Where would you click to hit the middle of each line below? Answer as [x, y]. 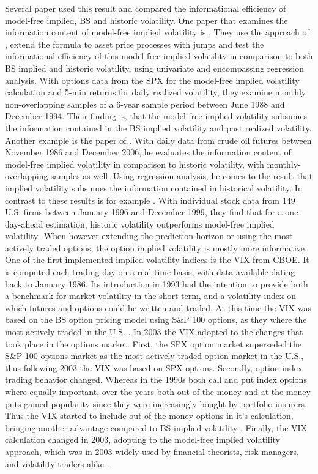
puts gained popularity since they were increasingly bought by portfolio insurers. [156, 403]
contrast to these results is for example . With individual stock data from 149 [150, 200]
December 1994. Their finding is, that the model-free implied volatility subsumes [156, 116]
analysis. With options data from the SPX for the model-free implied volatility [152, 80]
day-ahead [24, 224]
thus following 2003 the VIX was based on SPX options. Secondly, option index [154, 367]
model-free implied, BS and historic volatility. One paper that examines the [146, 20]
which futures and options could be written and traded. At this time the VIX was [158, 307]
